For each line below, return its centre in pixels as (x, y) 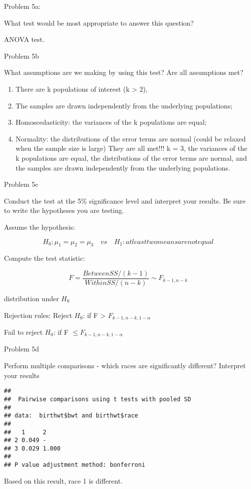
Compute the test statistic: (45, 258)
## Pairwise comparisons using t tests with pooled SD (98, 399)
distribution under (32, 298)
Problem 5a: (22, 6)
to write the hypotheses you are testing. (64, 210)
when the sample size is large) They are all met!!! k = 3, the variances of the (131, 148)
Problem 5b (22, 55)
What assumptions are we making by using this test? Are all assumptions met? (124, 72)
